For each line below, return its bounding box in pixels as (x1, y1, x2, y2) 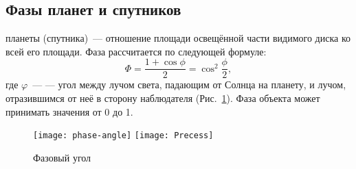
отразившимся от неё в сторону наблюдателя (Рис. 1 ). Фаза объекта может (5, 91, 320, 105)
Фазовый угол (33, 150, 91, 164)
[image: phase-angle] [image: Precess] (33, 131, 214, 141)
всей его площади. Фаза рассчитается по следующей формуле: (5, 44, 267, 58)
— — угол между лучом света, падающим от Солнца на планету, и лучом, (32, 77, 346, 92)
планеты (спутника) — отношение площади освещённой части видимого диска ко (5, 31, 351, 45)
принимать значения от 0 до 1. (5, 104, 133, 118)
